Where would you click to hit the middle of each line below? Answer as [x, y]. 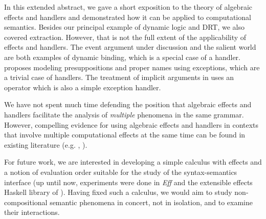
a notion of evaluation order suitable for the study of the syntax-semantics [121, 172]
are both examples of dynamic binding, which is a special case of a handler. [122, 57]
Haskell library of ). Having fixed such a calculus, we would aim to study [118, 192]
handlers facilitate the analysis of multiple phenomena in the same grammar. [124, 114]
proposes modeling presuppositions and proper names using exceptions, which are [132, 67]
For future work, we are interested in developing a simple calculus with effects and [133, 162]
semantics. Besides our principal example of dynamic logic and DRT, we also [125, 27]
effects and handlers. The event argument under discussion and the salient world [130, 47]
